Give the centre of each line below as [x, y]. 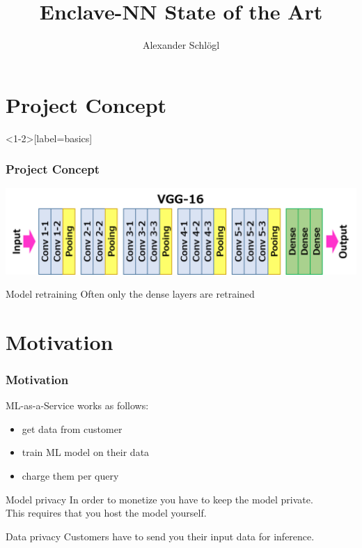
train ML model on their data [86, 452]
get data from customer [72, 428]
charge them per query [70, 476]
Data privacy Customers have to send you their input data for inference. [160, 536]
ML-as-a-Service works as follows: [77, 405]
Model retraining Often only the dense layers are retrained [130, 294]
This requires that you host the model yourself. [106, 513]
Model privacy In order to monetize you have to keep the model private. [159, 499]
